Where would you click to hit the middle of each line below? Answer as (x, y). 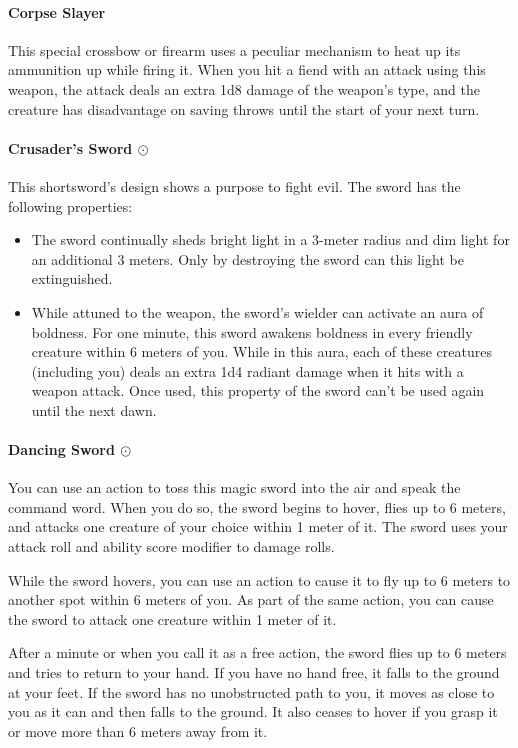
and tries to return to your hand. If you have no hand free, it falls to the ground (254, 672)
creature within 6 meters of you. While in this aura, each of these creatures (261, 351)
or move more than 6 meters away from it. (138, 730)
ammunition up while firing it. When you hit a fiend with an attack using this (247, 69)
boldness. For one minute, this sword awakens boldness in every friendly (252, 331)
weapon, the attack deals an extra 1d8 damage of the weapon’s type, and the (244, 88)
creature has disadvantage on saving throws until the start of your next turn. (244, 108)
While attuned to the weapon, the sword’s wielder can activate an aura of (257, 311)
